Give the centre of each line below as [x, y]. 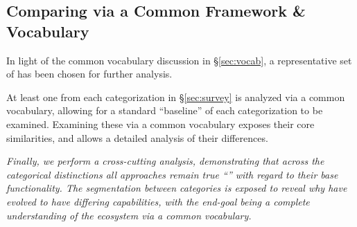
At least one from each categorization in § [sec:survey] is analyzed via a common [176, 97]
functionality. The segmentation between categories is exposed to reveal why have [177, 188]
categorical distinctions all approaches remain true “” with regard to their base [172, 174]
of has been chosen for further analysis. [89, 74]
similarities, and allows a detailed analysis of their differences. [137, 137]
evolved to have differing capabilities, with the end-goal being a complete [158, 201]
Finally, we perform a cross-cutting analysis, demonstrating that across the [165, 161]
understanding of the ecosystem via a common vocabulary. [129, 215]
